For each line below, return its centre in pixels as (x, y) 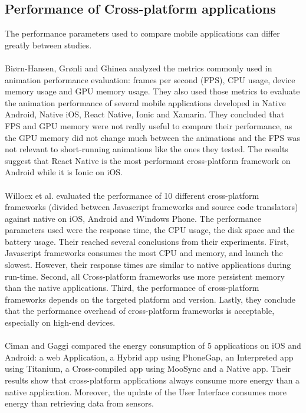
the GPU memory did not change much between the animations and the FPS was (152, 137)
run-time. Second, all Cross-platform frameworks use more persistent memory (145, 276)
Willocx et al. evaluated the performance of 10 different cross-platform (132, 195)
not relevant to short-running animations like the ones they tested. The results (147, 149)
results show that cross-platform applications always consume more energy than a (152, 380)
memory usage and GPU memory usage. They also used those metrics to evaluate (152, 91)
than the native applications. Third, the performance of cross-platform (132, 288)
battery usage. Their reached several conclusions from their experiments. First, (147, 241)
